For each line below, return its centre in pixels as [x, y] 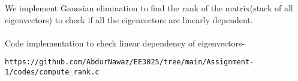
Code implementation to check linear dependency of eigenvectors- [125, 43]
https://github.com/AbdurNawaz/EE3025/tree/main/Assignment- [130, 62]
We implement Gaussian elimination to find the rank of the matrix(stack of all [149, 8]
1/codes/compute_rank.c [52, 72]
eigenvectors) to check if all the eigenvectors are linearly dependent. [129, 19]
